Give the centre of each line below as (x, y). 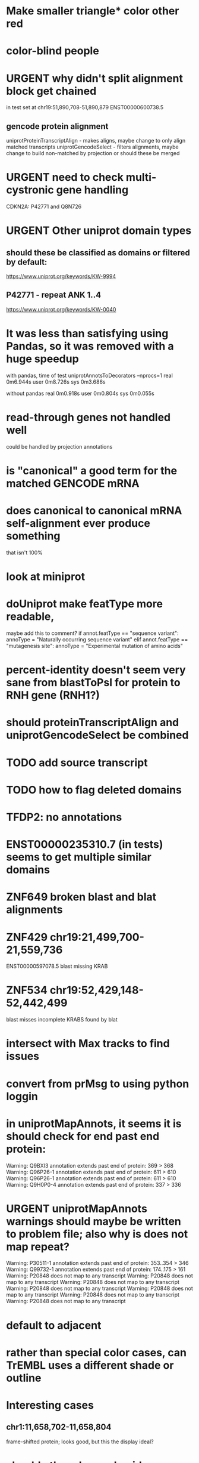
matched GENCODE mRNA (73, 483)
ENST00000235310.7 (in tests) (85, 845)
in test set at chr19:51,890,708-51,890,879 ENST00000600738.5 (85, 107)
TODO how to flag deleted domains (94, 790)
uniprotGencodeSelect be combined (97, 735)
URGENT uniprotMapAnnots (77, 1209)
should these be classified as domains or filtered (98, 253)
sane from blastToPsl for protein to (93, 683)
